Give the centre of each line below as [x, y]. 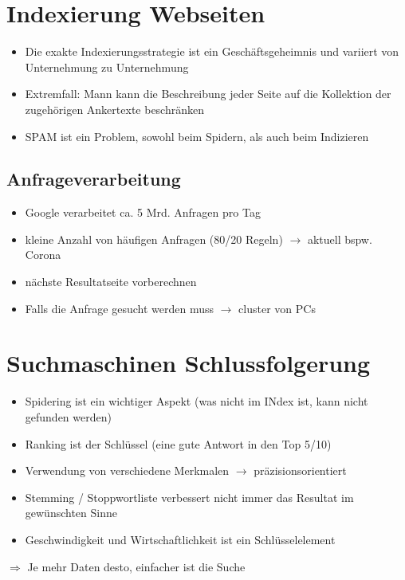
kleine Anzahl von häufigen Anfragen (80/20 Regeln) [154, 239]
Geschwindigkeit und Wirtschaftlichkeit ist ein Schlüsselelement [180, 539]
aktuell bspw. [340, 239]
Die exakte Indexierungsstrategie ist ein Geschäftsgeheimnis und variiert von [212, 51]
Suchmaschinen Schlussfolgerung [189, 363]
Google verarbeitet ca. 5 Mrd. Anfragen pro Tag [143, 212]
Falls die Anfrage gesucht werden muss [120, 308]
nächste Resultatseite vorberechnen [111, 282]
